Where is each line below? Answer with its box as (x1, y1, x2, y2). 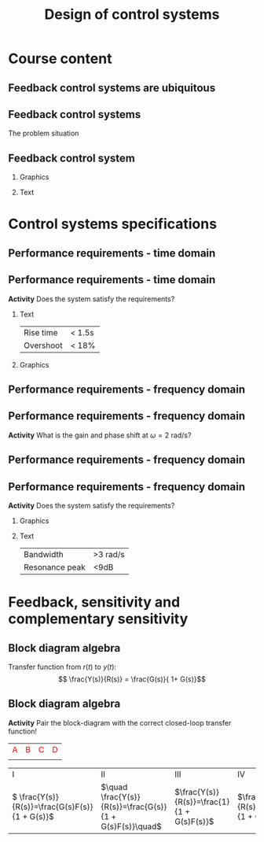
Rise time (23, 327, 58, 338)
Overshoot (23, 340, 63, 351)
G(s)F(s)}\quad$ (101, 821, 163, 832)
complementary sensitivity (8, 610, 189, 628)
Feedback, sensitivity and (8, 593, 181, 611)
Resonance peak (23, 562, 86, 572)
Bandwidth (23, 549, 64, 559)
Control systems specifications (8, 215, 218, 233)
